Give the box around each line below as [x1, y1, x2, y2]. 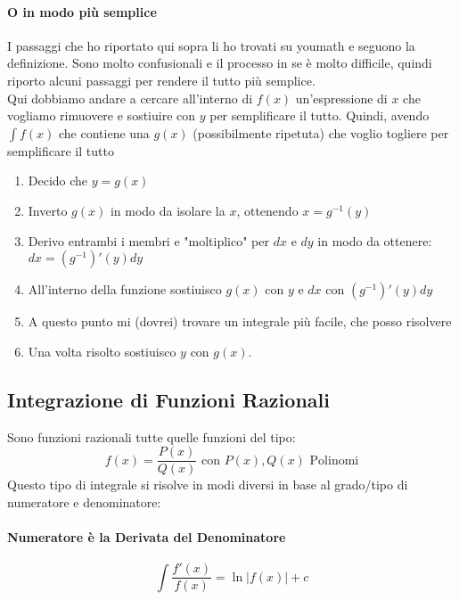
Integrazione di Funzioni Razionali [7, 385, 330, 413]
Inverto [28, 201, 68, 219]
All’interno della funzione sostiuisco [28, 280, 222, 299]
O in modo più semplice [7, 2, 157, 21]
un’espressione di [295, 88, 388, 107]
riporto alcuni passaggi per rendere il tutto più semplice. [7, 70, 316, 89]
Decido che [28, 171, 88, 190]
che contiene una [58, 123, 150, 142]
